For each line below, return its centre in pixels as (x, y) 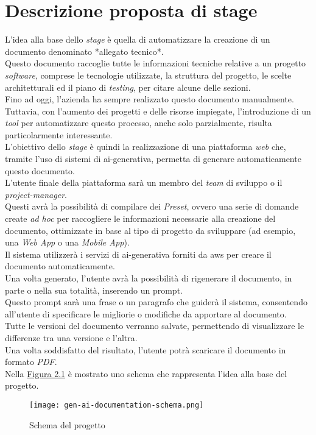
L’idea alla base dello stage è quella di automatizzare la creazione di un (138, 39)
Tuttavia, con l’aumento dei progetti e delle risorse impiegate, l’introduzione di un (158, 111)
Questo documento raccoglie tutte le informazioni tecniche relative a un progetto (156, 63)
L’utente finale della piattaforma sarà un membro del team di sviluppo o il (144, 182)
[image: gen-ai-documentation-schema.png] (117, 405)
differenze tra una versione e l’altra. (71, 337)
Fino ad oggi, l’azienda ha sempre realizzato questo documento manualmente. (149, 99)
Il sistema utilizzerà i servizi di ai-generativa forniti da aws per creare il (138, 254)
